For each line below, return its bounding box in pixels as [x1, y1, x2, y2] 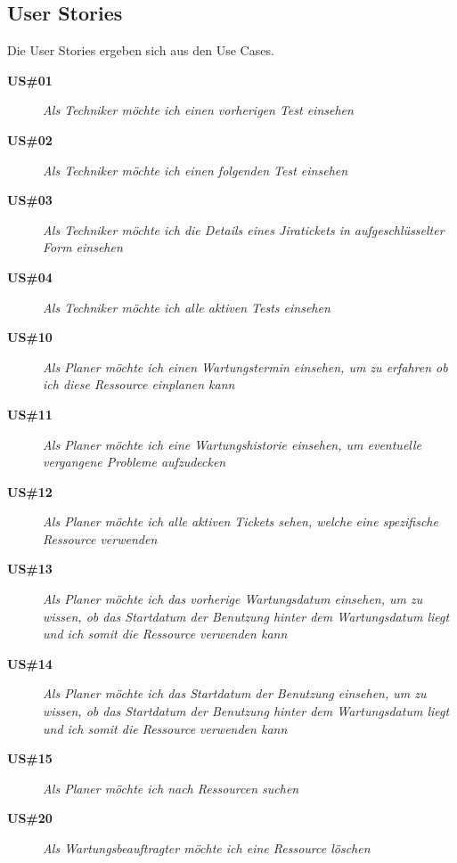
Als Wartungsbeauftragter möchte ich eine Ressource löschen [43, 839, 371, 858]
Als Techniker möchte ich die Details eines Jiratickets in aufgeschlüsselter [43, 220, 445, 239]
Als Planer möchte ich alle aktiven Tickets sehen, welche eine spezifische [43, 512, 438, 531]
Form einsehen [43, 238, 123, 256]
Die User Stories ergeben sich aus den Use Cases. [7, 41, 274, 60]
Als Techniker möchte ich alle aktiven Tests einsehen [43, 297, 331, 316]
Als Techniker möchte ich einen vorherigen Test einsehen [43, 101, 354, 119]
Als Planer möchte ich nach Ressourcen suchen [43, 778, 299, 797]
